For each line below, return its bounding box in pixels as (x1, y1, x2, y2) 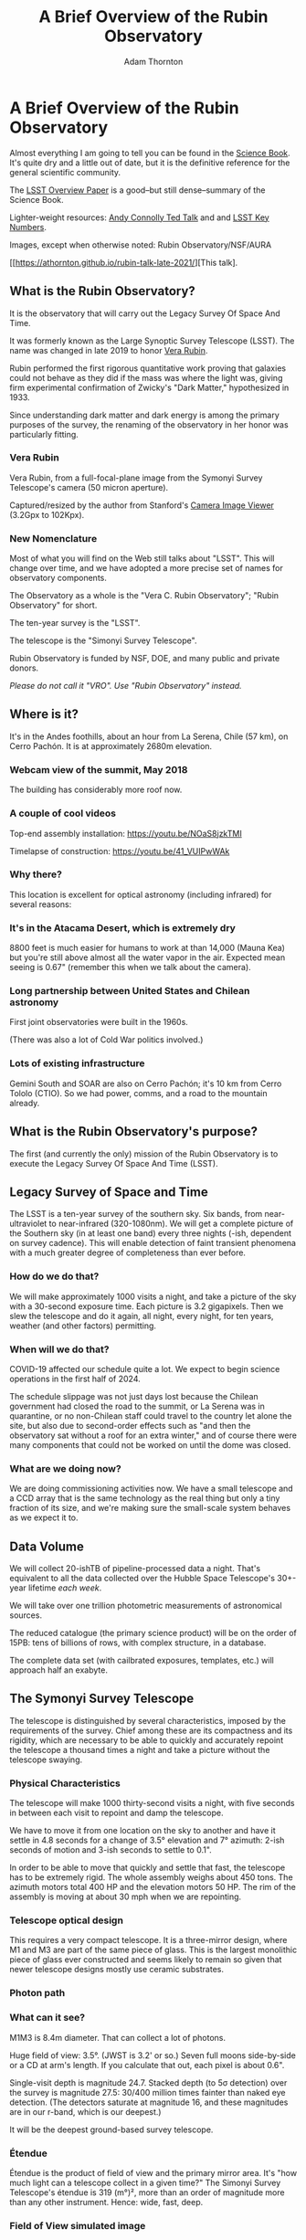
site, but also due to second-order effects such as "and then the (9, 1420, 251, 1431)
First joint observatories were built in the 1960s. (9, 1017, 189, 1028)
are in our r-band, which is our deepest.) (9, 2106, 162, 2117)
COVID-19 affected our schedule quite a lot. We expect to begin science (9, 1363, 280, 1374)
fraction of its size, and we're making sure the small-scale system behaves (9, 1503, 290, 1514)
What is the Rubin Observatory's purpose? (9, 1124, 259, 1139)
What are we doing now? (9, 1462, 121, 1474)
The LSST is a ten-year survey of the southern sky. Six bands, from (9, 1209, 263, 1220)
